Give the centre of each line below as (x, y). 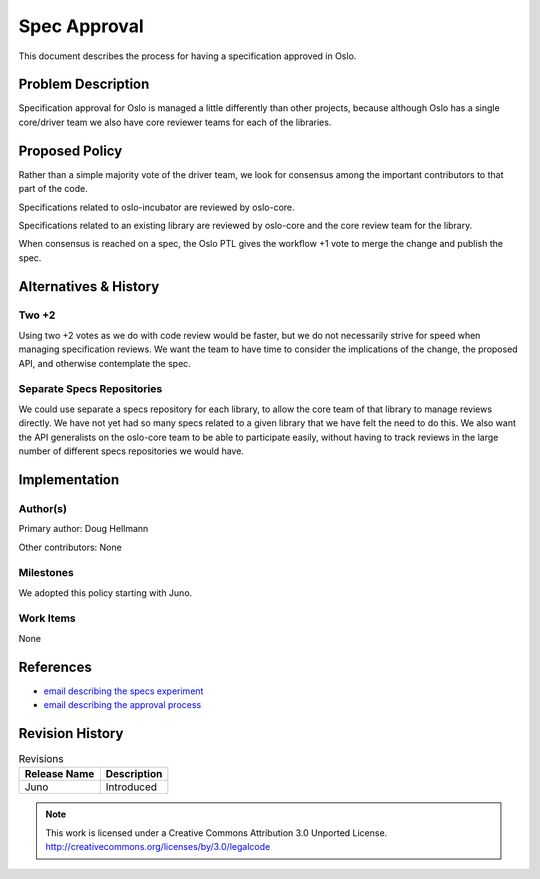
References (55, 666)
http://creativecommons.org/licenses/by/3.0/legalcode (158, 847)
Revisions (41, 759)
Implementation (69, 479)
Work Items (47, 618)
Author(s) (42, 508)
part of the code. (53, 189)
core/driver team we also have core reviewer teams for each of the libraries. (175, 122)
